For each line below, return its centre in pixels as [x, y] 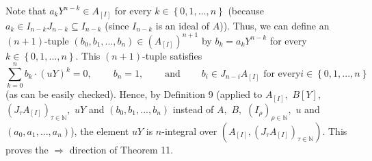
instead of [193, 109]
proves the [27, 149]
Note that [26, 10]
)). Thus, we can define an [275, 25]
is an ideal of [183, 25]
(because [246, 10]
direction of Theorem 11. [121, 149]
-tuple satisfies [172, 55]
